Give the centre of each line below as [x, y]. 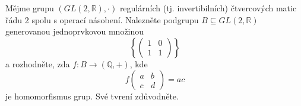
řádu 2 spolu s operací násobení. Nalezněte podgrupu [102, 19]
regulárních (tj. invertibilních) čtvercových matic [208, 8]
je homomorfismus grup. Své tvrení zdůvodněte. [92, 96]
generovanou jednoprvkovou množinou [75, 31]
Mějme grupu [30, 8]
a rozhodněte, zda [38, 63]
